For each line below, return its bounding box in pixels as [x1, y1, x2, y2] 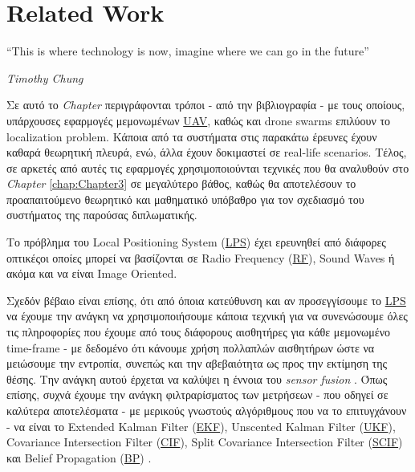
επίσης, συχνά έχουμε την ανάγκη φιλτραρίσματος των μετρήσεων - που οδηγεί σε [6, 386, 389, 403]
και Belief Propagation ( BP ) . [6, 449, 152, 466]
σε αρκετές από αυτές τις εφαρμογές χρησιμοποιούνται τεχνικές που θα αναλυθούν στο [6, 159, 409, 176]
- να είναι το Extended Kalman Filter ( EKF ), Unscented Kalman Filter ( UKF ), [6, 417, 396, 434]
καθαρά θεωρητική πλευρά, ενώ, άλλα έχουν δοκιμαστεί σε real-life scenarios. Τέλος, [6, 144, 407, 161]
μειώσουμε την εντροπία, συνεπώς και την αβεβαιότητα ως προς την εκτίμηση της [6, 355, 388, 372]
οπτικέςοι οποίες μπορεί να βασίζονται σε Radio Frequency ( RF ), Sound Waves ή [6, 249, 395, 266]
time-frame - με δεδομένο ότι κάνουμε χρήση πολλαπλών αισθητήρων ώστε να [6, 339, 375, 356]
